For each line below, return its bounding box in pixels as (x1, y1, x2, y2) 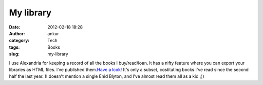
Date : (9, 24, 20, 30)
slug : (9, 51, 19, 57)
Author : (9, 30, 25, 36)
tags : (9, 44, 20, 50)
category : (9, 38, 30, 43)
